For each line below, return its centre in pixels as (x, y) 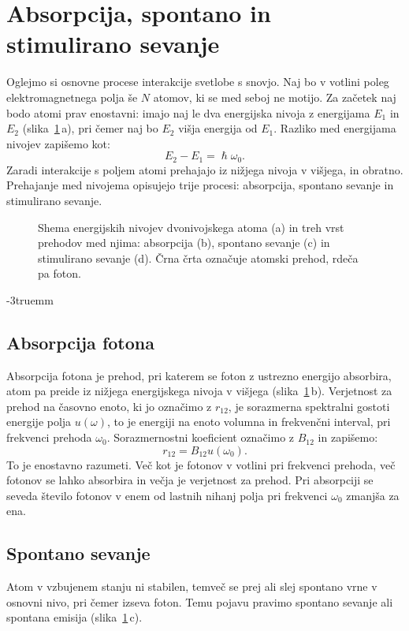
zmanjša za (373, 495)
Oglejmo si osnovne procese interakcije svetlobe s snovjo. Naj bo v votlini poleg (198, 82)
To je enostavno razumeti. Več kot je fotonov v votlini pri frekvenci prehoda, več (201, 464)
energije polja (39, 422)
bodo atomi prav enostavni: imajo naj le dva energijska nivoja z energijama (188, 112)
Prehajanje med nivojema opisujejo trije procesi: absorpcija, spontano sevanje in (200, 185)
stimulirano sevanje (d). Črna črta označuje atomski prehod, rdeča (198, 258)
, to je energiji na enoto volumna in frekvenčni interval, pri (249, 422)
